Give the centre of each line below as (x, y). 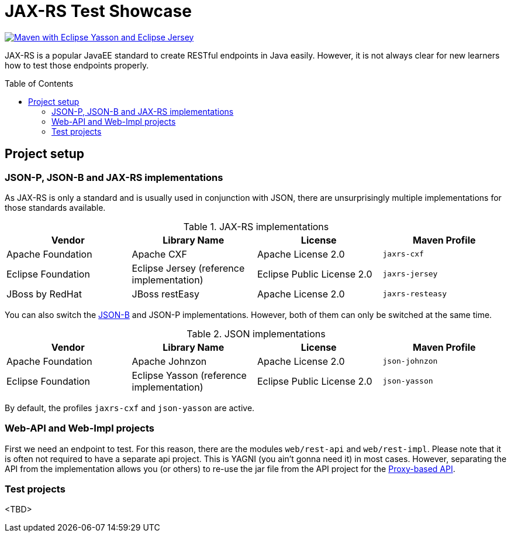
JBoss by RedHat (44, 294)
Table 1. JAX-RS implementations (256, 226)
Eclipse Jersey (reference (188, 268)
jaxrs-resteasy (415, 294)
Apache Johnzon (169, 361)
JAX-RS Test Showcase (98, 11)
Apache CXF (159, 254)
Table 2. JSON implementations (256, 334)
